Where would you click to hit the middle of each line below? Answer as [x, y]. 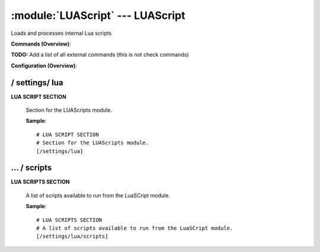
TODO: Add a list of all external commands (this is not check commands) [100, 55]
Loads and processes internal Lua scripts [61, 33]
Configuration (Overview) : [44, 66]
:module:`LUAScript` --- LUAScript [98, 15]
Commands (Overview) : [41, 44]
